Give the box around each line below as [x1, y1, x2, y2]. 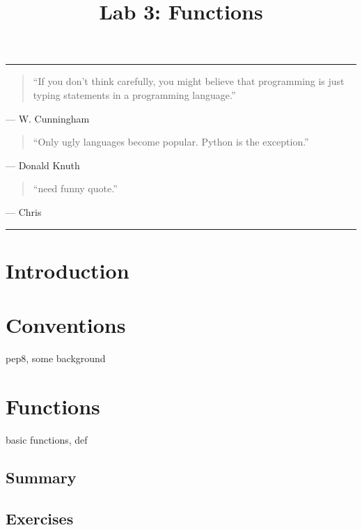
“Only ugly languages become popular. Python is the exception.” [33, 134, 309, 149]
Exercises [6, 507, 74, 529]
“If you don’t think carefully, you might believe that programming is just [33, 74, 345, 88]
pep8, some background [6, 351, 106, 366]
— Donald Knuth [6, 157, 80, 172]
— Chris [6, 204, 42, 219]
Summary [6, 466, 77, 488]
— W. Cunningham [6, 111, 90, 125]
